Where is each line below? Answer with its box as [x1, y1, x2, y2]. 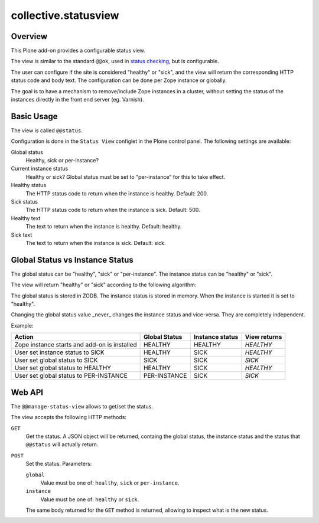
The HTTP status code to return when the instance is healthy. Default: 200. [25, 189, 209, 197]
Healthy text [11, 214, 41, 221]
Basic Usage [11, 111, 58, 121]
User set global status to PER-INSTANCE [14, 372, 128, 380]
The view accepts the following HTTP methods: [11, 414, 127, 421]
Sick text [11, 231, 32, 238]
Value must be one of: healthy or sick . [40, 496, 139, 503]
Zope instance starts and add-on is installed [14, 341, 137, 349]
